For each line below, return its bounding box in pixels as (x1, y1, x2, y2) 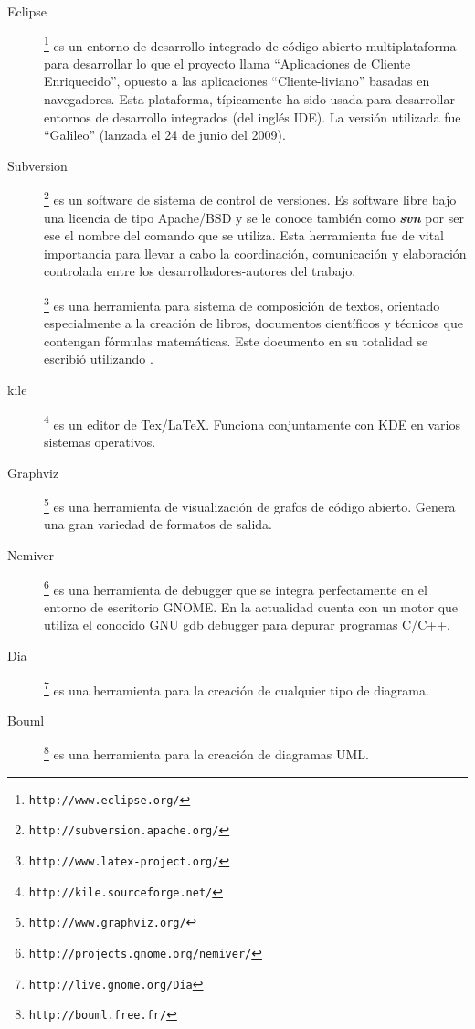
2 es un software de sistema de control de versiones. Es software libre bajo (44, 187, 457, 209)
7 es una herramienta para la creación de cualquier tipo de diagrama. (44, 677, 429, 699)
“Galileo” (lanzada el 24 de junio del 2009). (44, 125, 286, 144)
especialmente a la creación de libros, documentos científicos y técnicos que (44, 313, 463, 333)
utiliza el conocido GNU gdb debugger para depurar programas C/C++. (44, 615, 450, 634)
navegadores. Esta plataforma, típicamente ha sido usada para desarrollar (44, 90, 456, 109)
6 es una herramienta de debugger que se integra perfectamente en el (44, 577, 427, 599)
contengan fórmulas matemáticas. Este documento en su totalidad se (44, 331, 428, 350)
